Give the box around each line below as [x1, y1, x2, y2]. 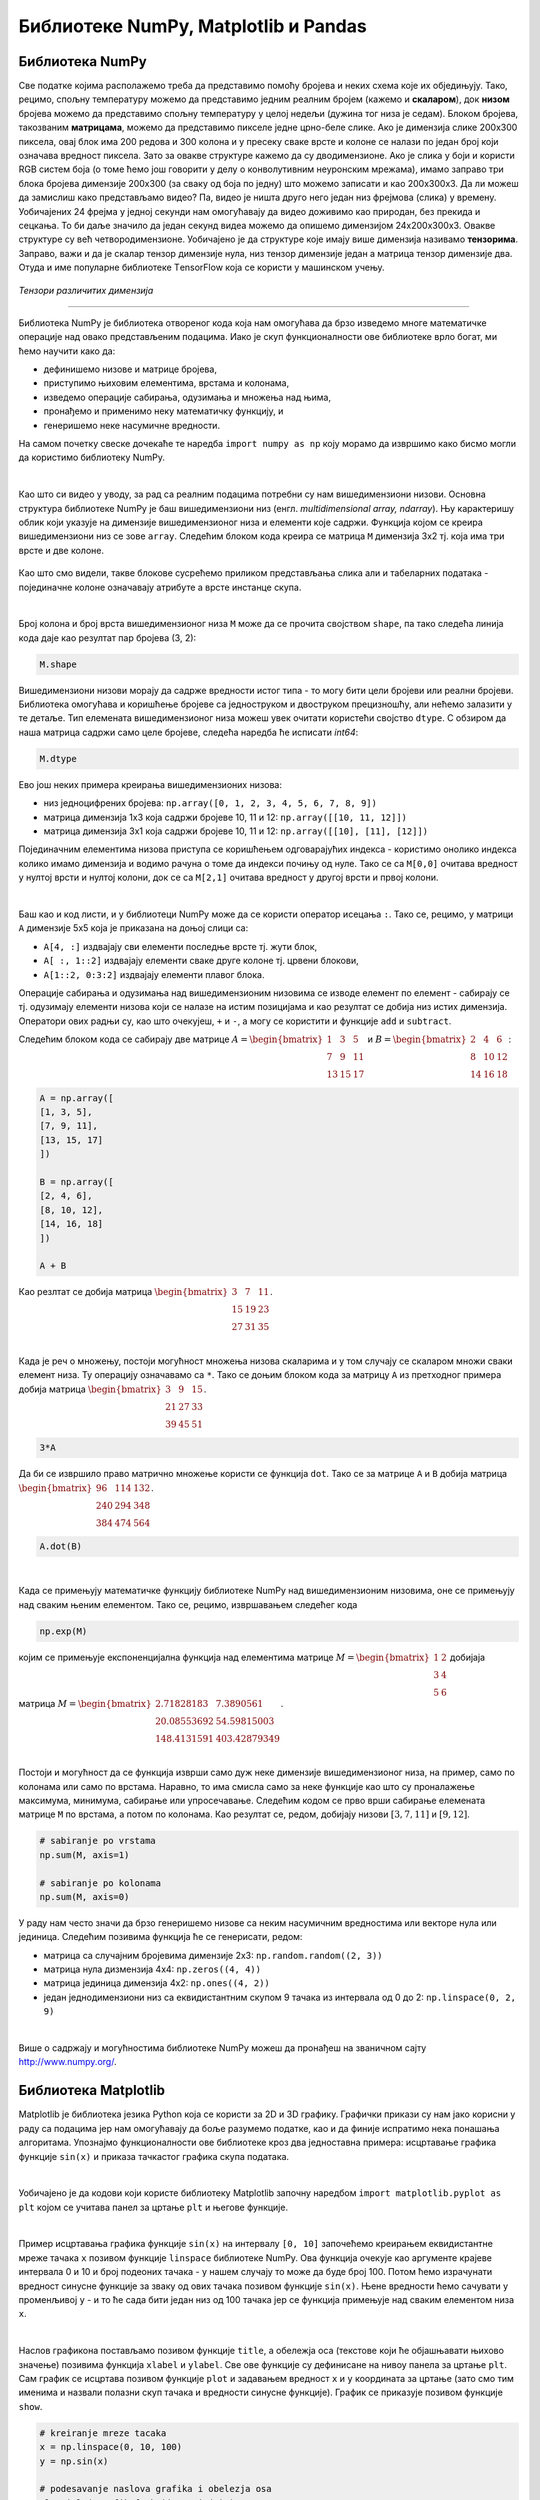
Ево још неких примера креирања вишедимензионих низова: [18, 778, 283, 790]
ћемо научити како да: [18, 345, 116, 357]
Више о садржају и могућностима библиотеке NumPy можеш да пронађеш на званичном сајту [18, 2042, 427, 2054]
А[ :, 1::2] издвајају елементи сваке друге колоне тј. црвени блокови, [43, 955, 359, 967]
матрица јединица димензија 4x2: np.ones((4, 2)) [43, 1977, 270, 1989]
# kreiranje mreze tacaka [39, 2427, 167, 2439]
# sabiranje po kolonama [39, 1877, 162, 1889]
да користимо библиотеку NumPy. [18, 451, 165, 464]
